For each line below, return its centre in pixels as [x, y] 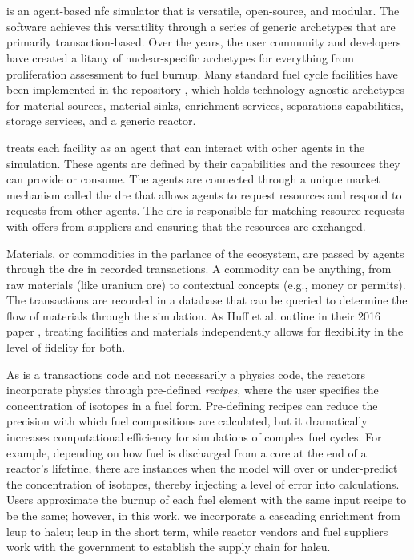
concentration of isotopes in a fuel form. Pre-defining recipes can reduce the [192, 405]
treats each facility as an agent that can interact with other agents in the [186, 147]
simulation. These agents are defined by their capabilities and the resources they [203, 163]
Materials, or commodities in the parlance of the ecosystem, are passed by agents [205, 253]
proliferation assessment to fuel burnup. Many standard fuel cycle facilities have [202, 73]
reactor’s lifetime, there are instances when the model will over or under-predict [202, 468]
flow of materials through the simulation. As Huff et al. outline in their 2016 [194, 315]
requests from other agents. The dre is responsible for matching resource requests [205, 210]
